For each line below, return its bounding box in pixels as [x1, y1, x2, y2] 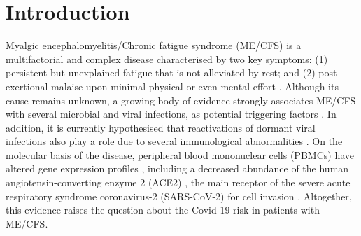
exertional [6, 78, 48, 93]
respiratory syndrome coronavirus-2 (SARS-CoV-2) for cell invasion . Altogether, [6, 188, 352, 203]
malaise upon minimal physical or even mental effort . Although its [50, 78, 339, 93]
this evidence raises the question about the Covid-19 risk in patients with [6, 202, 320, 217]
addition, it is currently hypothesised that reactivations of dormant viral [6, 120, 316, 134]
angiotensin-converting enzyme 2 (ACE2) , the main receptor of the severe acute [6, 175, 351, 190]
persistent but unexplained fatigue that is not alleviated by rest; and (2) [6, 65, 316, 80]
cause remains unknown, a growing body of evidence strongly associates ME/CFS [6, 92, 356, 107]
